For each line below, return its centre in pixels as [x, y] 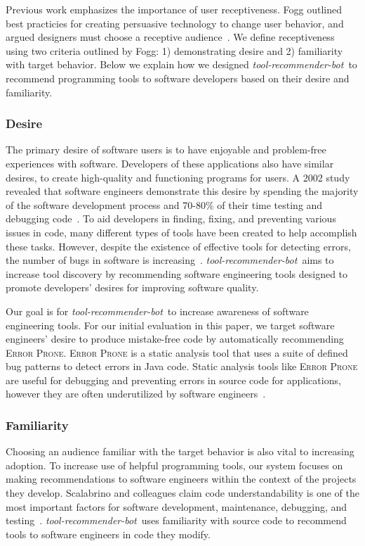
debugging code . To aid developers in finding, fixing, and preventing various [171, 218]
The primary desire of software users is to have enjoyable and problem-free [166, 150]
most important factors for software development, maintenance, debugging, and [177, 506]
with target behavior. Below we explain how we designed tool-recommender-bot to [181, 64]
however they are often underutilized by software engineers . [136, 394]
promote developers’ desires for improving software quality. [132, 287]
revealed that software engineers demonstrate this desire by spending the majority [182, 191]
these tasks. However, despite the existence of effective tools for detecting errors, [178, 246]
